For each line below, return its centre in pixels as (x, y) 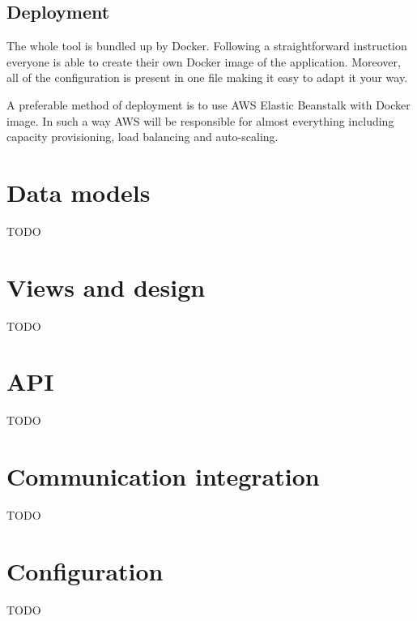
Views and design (106, 287)
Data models (79, 192)
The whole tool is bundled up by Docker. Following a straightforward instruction (207, 46)
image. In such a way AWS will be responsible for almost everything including (200, 120)
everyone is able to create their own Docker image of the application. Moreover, (204, 61)
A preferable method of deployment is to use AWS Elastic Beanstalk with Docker (208, 104)
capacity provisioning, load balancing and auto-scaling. (143, 137)
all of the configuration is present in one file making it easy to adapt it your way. (207, 77)
